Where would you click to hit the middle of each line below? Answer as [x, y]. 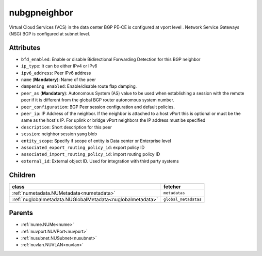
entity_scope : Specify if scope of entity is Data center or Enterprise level [96, 141]
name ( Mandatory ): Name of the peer [59, 80]
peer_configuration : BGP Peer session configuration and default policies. [98, 107]
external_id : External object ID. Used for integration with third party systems [100, 161]
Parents [21, 213]
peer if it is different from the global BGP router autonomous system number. [98, 100]
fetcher [172, 187]
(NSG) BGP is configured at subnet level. [50, 33]
